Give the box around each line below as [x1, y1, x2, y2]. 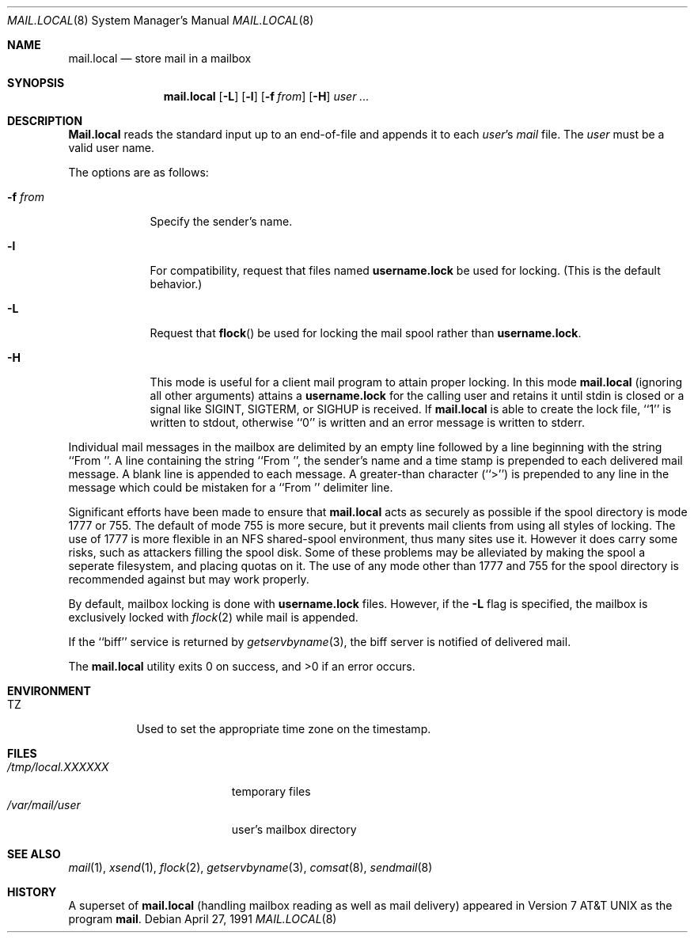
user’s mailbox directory [231, 823, 357, 836]
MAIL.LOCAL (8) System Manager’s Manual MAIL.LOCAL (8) [7, 13, 314, 27]
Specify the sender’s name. [150, 215, 293, 228]
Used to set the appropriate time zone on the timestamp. [136, 722, 431, 736]
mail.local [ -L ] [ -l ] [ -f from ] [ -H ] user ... [163, 89, 370, 103]
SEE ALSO [7, 847, 61, 861]
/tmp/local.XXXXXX [7, 760, 109, 774]
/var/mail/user [7, 798, 81, 812]
